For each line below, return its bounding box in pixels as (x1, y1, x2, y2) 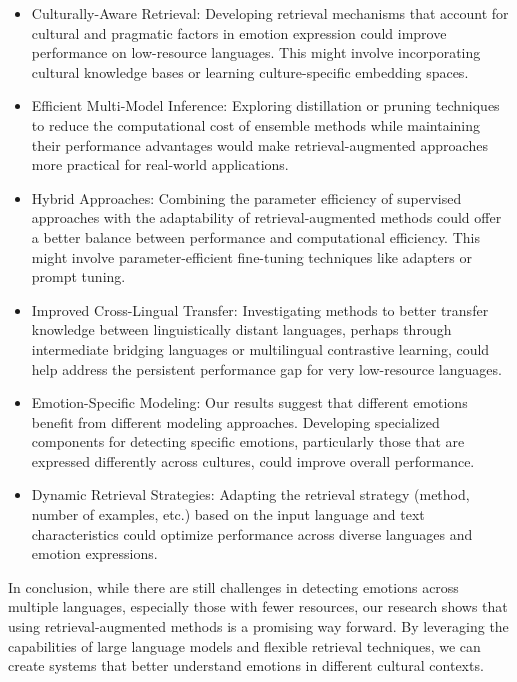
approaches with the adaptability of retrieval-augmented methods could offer (31, 207, 502, 228)
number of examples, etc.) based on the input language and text (31, 504, 425, 525)
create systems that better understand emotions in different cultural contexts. (8, 655, 484, 676)
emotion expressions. (31, 543, 158, 564)
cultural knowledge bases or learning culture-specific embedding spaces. (31, 61, 469, 82)
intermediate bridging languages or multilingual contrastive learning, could (31, 338, 490, 359)
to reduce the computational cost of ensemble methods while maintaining (31, 114, 481, 135)
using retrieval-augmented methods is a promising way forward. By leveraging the (8, 616, 509, 637)
